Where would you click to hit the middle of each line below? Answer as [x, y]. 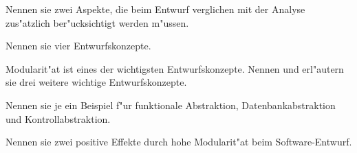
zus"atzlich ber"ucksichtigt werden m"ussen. [97, 22]
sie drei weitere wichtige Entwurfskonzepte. [96, 82]
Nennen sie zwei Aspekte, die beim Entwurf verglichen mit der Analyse [155, 9]
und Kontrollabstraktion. [58, 118]
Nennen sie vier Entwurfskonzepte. [78, 46]
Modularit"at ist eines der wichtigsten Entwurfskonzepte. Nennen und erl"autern [175, 68]
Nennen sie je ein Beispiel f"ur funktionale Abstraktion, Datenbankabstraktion [171, 105]
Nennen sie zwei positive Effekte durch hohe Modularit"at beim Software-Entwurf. [179, 142]
